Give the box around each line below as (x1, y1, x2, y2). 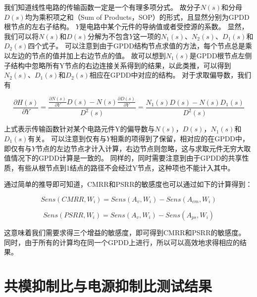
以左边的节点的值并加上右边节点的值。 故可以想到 (4, 50, 166, 60)
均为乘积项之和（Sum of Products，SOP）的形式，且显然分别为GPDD (25, 11, 250, 22)
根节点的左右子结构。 (4, 21, 73, 32)
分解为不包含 (87, 31, 129, 41)
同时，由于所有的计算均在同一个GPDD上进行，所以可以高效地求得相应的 (4, 237, 240, 247)
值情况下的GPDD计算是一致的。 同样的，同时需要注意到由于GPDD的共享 (4, 153, 242, 163)
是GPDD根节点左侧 (189, 50, 252, 60)
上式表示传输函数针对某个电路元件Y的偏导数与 (4, 124, 155, 134)
